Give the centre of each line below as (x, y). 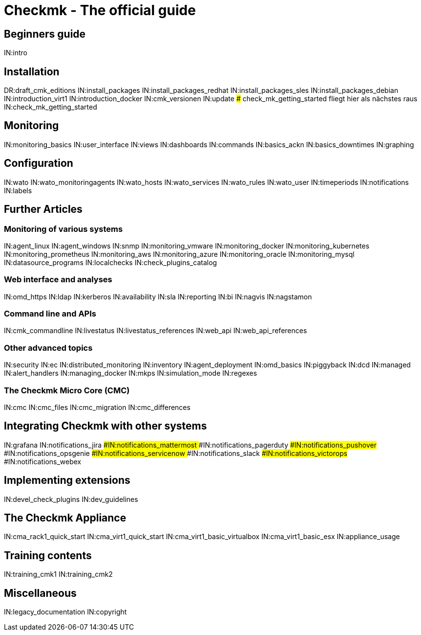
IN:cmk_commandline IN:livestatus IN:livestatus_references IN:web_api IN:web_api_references (156, 331)
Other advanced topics (48, 348)
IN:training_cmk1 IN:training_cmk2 (58, 574)
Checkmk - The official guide (100, 10)
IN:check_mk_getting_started (51, 107)
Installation (32, 71)
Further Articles (43, 209)
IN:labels (18, 190)
